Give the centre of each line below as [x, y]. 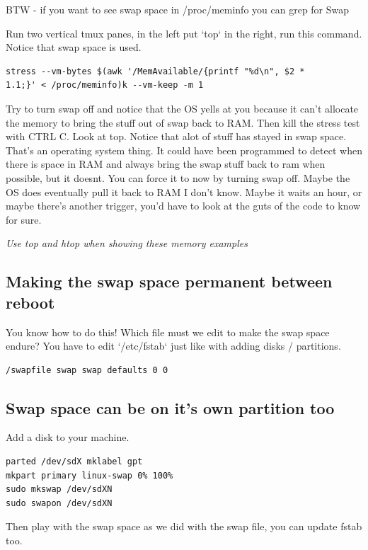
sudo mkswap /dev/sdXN [59, 489]
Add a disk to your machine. [68, 437]
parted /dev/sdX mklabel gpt [74, 462]
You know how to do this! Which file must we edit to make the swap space [168, 332]
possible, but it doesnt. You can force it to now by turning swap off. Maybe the [178, 177]
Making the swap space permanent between [169, 281]
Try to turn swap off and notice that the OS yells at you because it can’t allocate [182, 108]
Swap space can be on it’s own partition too [170, 407]
